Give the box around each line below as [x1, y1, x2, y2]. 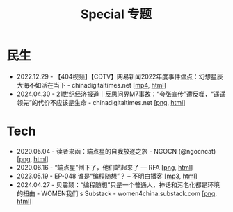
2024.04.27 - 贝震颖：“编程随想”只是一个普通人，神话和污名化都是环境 [16, 180, 220, 188]
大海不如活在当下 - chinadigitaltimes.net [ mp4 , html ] [16, 81, 166, 89]
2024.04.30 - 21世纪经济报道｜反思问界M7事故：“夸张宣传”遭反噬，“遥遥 [16, 90, 226, 98]
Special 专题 [80, 6, 152, 22]
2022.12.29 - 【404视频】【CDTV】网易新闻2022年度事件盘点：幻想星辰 [16, 72, 223, 81]
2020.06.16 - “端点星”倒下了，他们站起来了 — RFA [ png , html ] [16, 163, 193, 171]
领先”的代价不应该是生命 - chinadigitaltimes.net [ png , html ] [16, 98, 186, 106]
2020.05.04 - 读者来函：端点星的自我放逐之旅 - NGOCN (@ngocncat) [16, 147, 216, 155]
